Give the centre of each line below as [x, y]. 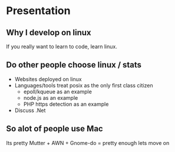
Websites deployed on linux [48, 79]
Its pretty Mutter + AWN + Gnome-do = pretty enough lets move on [88, 143]
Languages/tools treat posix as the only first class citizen [84, 85]
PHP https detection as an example [66, 104]
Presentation [38, 11]
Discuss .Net [30, 110]
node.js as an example [51, 97]
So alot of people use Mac [55, 129]
